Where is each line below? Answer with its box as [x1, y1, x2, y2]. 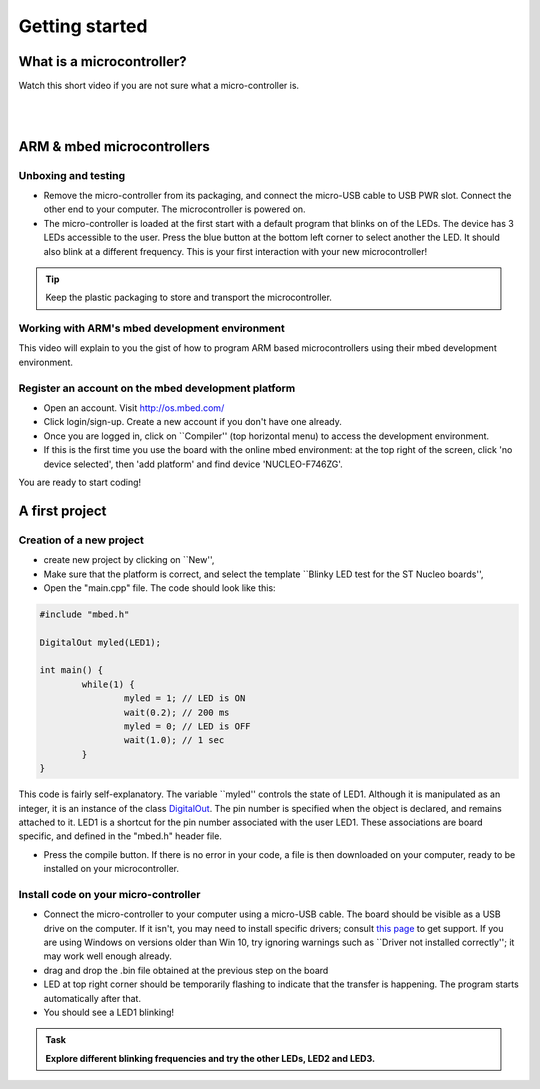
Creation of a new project [18, 533, 144, 547]
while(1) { [81, 678, 135, 690]
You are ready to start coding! [18, 476, 142, 488]
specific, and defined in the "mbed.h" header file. [18, 830, 222, 842]
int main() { [39, 665, 104, 676]
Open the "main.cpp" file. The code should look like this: [43, 581, 276, 594]
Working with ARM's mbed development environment [18, 321, 285, 335]
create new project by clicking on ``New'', [43, 554, 215, 566]
